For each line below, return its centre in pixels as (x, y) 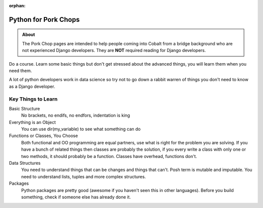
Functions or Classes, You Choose (43, 136)
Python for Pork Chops (44, 19)
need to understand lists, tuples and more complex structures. (84, 176)
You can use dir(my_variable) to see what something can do (81, 129)
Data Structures (25, 163)
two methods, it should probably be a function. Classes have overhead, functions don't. (109, 156)
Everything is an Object (32, 122)
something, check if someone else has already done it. (76, 197)
